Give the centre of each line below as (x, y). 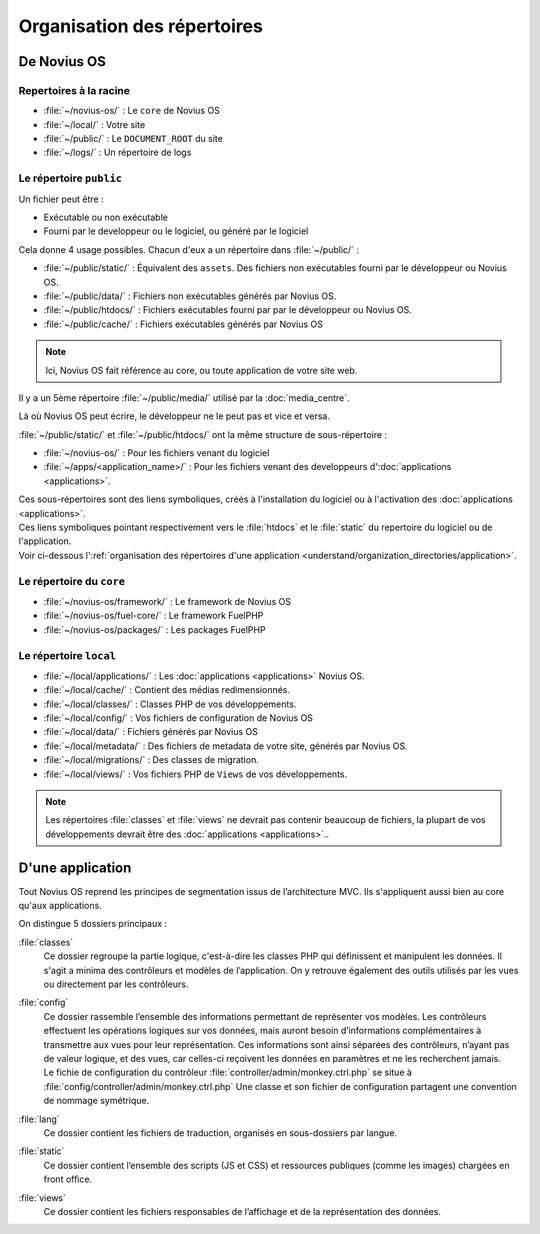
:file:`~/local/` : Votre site (94, 124)
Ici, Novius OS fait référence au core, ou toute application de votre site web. (201, 370)
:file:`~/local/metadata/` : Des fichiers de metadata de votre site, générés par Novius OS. (226, 746)
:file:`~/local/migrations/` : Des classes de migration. (151, 760)
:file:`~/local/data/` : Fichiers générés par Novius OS (151, 732)
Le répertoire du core (71, 581)
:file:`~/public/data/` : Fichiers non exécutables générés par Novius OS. (190, 296)
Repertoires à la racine (74, 90)
